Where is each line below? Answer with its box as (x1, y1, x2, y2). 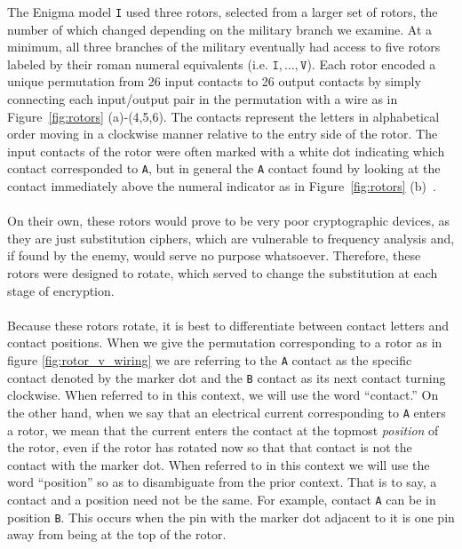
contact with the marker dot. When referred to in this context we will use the (7, 455, 430, 473)
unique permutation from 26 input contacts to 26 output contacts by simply (7, 72, 421, 91)
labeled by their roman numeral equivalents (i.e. (7, 54, 268, 73)
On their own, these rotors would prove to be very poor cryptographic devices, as (7, 211, 450, 230)
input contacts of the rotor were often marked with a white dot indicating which (7, 141, 445, 160)
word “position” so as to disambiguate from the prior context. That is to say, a (7, 473, 437, 491)
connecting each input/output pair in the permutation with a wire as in (7, 90, 398, 108)
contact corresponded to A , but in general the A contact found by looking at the (7, 159, 441, 178)
